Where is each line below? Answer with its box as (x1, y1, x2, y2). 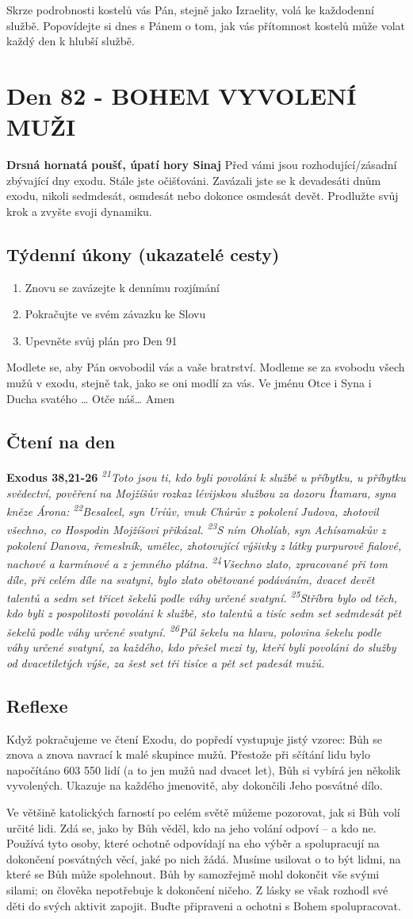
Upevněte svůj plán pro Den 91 (25, 332, 178, 348)
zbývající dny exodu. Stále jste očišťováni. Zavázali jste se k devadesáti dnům (6, 171, 381, 188)
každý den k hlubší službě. (6, 33, 135, 49)
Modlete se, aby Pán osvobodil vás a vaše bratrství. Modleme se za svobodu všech (6, 359, 405, 375)
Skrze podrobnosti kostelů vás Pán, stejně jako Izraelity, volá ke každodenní (6, 2, 374, 17)
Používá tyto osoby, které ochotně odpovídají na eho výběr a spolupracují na (6, 835, 380, 852)
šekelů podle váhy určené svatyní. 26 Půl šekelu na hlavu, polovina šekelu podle (6, 621, 381, 640)
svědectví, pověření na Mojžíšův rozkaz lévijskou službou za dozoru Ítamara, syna (6, 484, 396, 501)
